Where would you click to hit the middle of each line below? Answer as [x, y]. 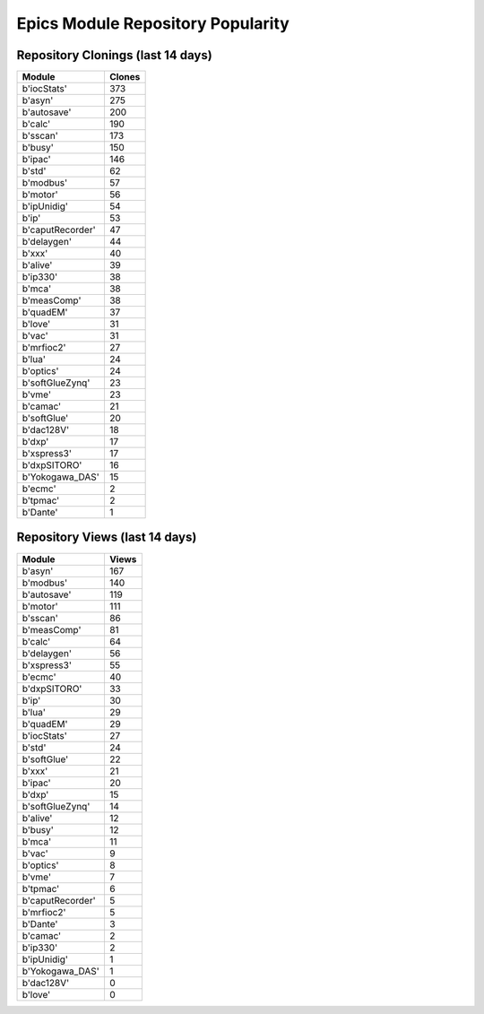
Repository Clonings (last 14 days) [114, 55]
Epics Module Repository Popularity [153, 23]
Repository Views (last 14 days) [107, 537]
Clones [125, 77]
